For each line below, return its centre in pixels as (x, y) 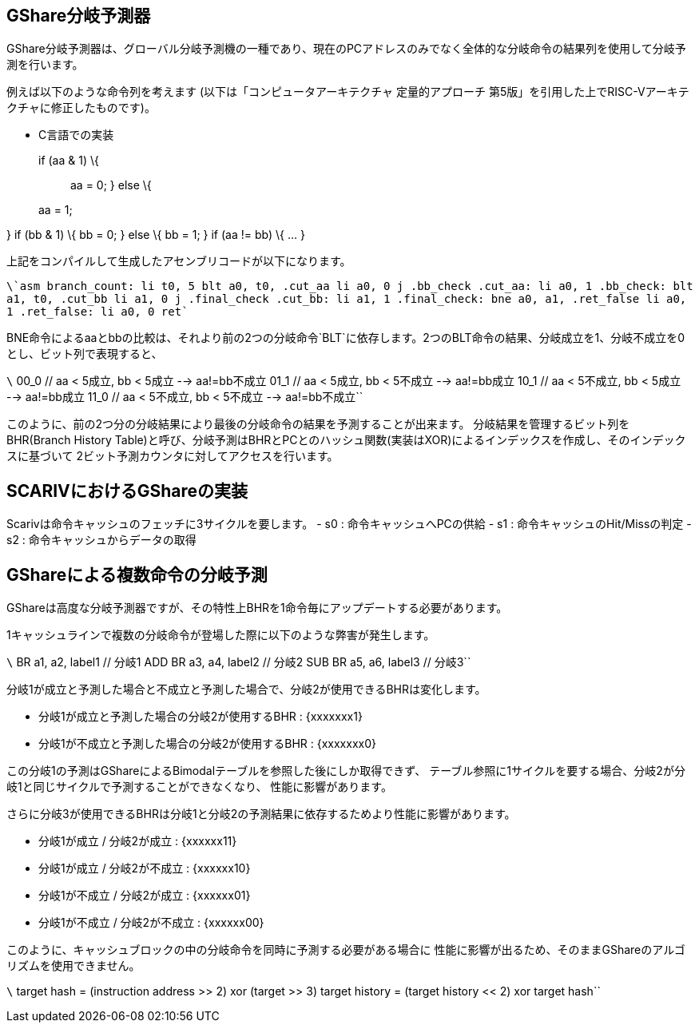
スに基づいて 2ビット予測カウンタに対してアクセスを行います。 (173, 456)
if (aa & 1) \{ (69, 161)
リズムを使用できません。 (73, 966)
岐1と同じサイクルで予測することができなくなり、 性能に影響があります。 (199, 787)
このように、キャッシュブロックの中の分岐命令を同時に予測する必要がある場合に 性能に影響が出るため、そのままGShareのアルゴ (346, 950)
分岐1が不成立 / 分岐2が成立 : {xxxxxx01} (145, 896)
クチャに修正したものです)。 (81, 108)
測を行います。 (45, 65)
